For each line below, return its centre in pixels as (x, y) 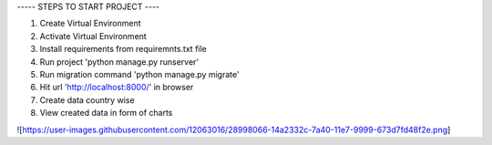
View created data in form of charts (106, 113)
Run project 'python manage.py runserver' (119, 62)
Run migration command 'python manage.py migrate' (140, 74)
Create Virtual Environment (90, 24)
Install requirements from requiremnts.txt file (123, 49)
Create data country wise (87, 99)
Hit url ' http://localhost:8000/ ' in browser (117, 88)
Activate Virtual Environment (93, 36)
